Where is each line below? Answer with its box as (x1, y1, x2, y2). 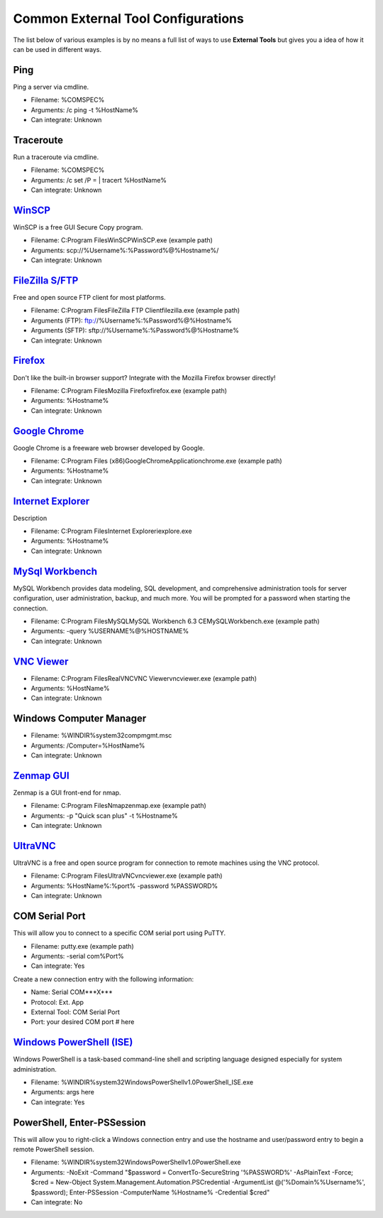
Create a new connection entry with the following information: (13, 974, 194, 983)
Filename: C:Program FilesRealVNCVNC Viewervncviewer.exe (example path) (30, 674, 257, 682)
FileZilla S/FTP (13, 274, 79, 286)
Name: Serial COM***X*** (30, 988, 113, 996)
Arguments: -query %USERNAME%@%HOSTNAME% (30, 627, 189, 635)
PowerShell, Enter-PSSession (13, 1116, 146, 1128)
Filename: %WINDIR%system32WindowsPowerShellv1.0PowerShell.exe (30, 1158, 241, 1167)
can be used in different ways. (13, 45, 102, 53)
